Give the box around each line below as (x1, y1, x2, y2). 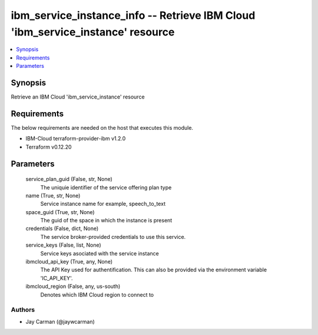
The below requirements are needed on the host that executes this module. (11, 124, 194, 131)
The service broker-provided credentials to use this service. (40, 233, 186, 240)
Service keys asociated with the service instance (40, 249, 159, 257)
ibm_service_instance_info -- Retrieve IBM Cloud (11, 9, 256, 22)
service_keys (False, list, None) (25, 242, 101, 249)
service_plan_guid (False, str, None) (25, 176, 113, 183)
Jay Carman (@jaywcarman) (25, 318, 95, 325)
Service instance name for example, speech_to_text (40, 201, 166, 208)
